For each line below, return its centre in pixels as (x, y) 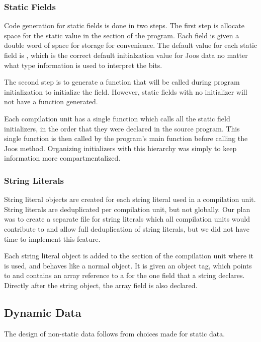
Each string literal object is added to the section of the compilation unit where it (129, 256)
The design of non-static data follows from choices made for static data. (115, 333)
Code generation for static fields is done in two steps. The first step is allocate (124, 25)
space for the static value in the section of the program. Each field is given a (122, 35)
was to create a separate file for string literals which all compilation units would (127, 219)
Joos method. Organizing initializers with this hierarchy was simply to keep (120, 148)
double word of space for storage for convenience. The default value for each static (131, 45)
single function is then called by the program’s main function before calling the (126, 138)
